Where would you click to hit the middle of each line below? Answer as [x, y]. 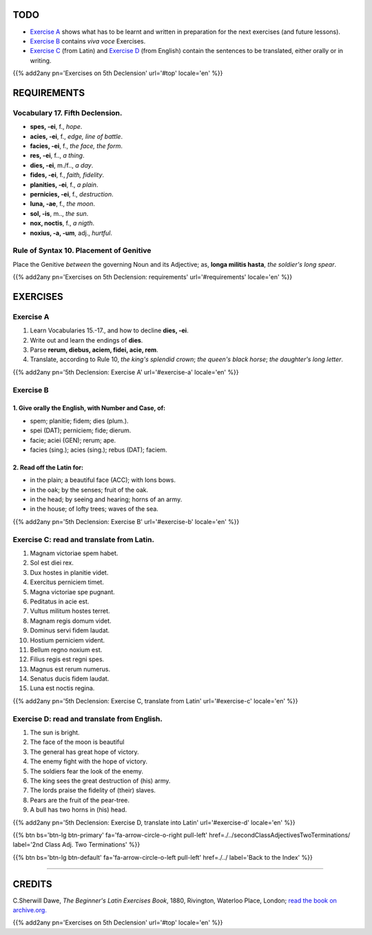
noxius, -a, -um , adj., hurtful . [71, 233]
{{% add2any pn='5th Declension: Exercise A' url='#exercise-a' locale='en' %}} [126, 372]
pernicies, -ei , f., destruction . [72, 194]
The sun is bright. [55, 732]
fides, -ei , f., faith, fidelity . [67, 175]
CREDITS [32, 884]
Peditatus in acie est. [60, 601]
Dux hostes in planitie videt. [69, 572]
